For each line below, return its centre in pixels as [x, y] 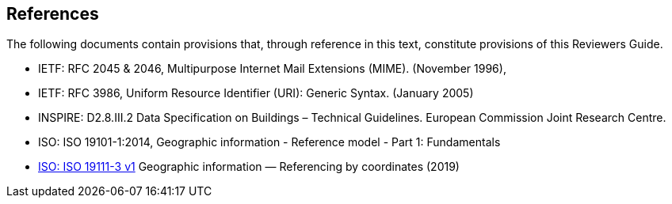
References [53, 14]
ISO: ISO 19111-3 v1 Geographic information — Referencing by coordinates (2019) [249, 167]
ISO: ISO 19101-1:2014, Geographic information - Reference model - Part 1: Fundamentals [269, 142]
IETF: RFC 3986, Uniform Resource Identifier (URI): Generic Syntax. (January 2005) [256, 93]
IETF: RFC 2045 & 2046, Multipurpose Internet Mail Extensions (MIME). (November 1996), [272, 69]
